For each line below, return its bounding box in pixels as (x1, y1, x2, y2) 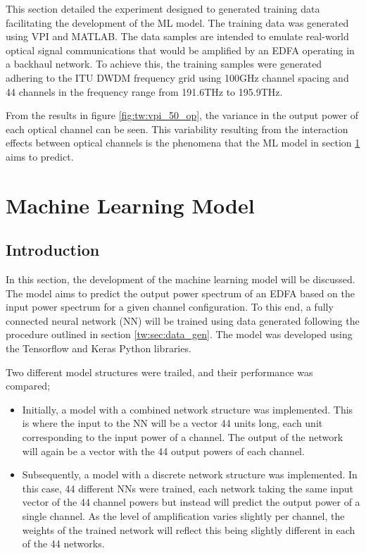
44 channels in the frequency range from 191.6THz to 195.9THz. (6, 84, 283, 99)
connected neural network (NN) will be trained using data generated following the (6, 313, 360, 328)
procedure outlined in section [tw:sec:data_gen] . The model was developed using (6, 327, 353, 342)
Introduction (6, 239, 100, 261)
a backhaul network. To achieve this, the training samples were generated (6, 56, 322, 71)
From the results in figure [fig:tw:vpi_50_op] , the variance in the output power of (6, 108, 359, 123)
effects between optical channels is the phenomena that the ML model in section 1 (6, 135, 360, 150)
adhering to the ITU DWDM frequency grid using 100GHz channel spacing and (6, 70, 349, 85)
